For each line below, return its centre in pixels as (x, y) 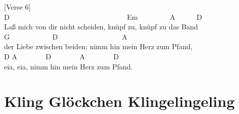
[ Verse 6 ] (18, 7)
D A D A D (62, 56)
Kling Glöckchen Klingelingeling (119, 101)
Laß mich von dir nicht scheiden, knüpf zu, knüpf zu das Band (101, 27)
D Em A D (103, 16)
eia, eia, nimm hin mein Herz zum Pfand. (69, 66)
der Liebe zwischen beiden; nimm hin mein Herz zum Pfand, (98, 46)
